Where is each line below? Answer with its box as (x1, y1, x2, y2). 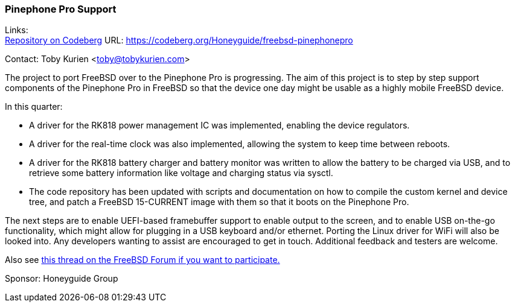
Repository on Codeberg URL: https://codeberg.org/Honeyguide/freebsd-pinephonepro (5, 35, 353, 46)
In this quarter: (5, 101, 63, 112)
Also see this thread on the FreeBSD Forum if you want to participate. (5, 255, 280, 265)
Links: (5, 25, 28, 36)
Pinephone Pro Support (5, 3, 117, 15)
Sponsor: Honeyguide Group (5, 273, 118, 284)
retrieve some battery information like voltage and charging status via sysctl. (29, 168, 333, 179)
